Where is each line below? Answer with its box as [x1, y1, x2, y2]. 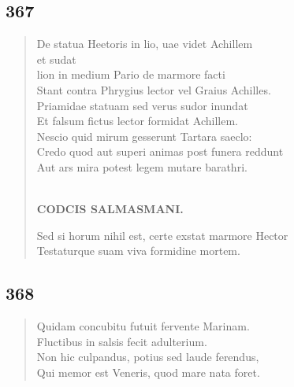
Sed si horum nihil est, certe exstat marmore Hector [36, 227, 288, 243]
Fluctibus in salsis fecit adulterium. [36, 333, 207, 349]
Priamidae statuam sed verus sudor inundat [36, 97, 248, 113]
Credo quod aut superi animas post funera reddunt [36, 143, 284, 160]
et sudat [36, 50, 76, 67]
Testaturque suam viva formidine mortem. [36, 242, 240, 259]
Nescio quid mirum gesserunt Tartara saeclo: [36, 127, 252, 144]
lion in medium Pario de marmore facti [36, 66, 225, 83]
